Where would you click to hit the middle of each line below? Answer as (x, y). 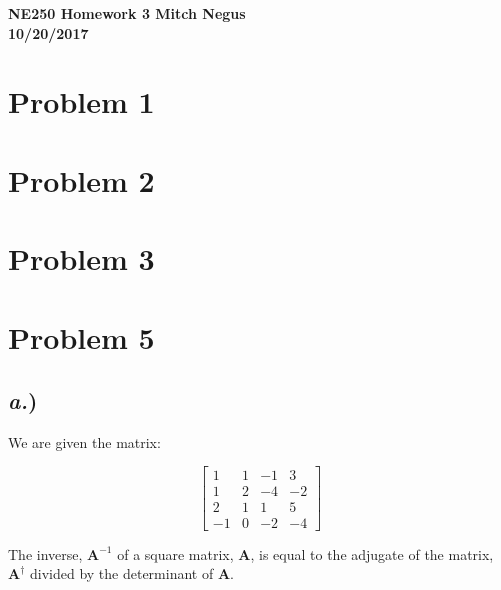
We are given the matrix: (84, 441)
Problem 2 (81, 179)
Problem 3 (81, 258)
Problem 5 (81, 336)
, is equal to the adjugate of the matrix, (372, 553)
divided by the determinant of (121, 573)
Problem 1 (81, 101)
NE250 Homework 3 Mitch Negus (127, 13)
